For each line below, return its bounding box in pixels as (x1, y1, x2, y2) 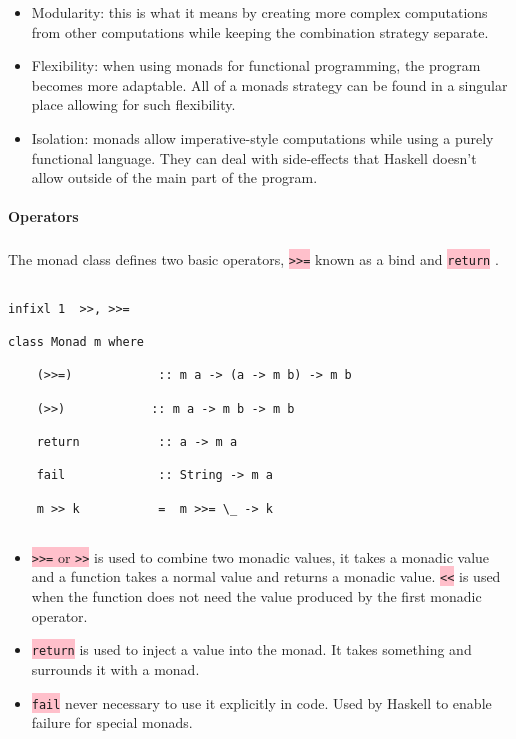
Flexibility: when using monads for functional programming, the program (31, 55, 481, 76)
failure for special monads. (31, 712, 193, 733)
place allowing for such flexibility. (31, 94, 236, 115)
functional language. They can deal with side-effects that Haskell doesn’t (31, 147, 477, 168)
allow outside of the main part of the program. (31, 167, 318, 188)
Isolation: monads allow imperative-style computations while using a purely (31, 127, 494, 148)
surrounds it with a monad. (31, 658, 200, 679)
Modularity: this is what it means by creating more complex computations (31, 2, 488, 22)
